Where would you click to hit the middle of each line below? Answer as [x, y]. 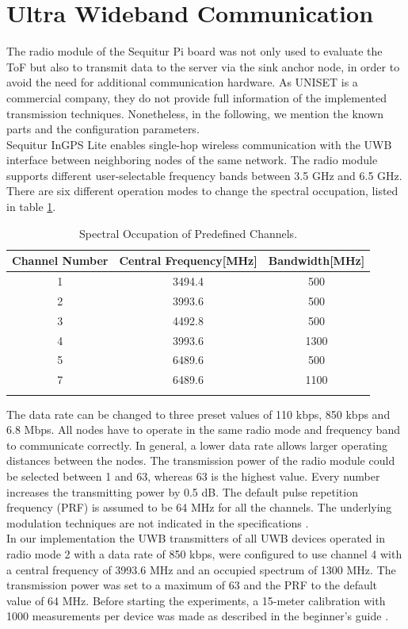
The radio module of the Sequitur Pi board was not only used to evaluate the [194, 51]
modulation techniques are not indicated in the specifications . [158, 522]
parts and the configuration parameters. [103, 129]
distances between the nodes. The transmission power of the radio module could [201, 460]
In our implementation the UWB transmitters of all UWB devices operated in [196, 538]
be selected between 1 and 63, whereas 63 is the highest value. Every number [193, 476]
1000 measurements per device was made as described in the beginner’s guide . [198, 616]
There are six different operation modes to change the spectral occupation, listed [202, 191]
